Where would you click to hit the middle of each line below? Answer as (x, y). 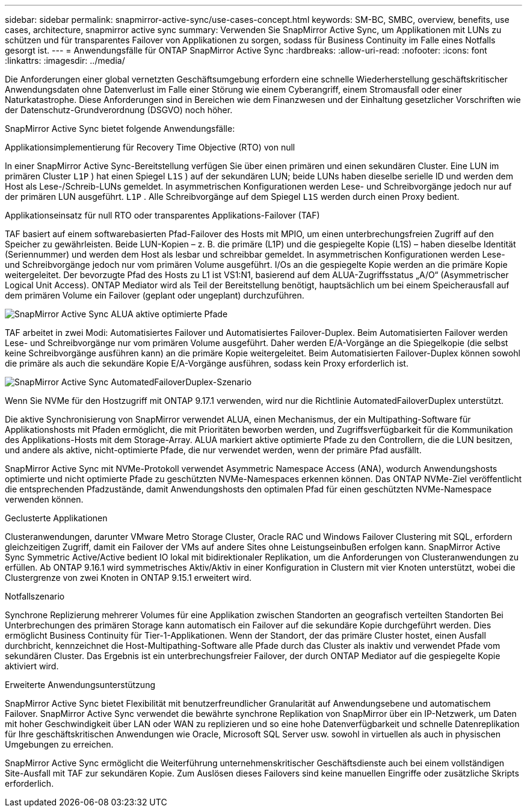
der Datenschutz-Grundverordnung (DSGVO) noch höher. (119, 110)
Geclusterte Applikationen (56, 518)
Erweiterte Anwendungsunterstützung (80, 685)
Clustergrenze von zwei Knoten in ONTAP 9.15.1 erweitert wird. (128, 578)
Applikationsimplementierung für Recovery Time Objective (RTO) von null (150, 147)
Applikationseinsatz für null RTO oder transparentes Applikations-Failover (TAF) (162, 215)
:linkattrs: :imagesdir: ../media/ (65, 60)
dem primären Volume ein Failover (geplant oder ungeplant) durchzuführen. (155, 295)
